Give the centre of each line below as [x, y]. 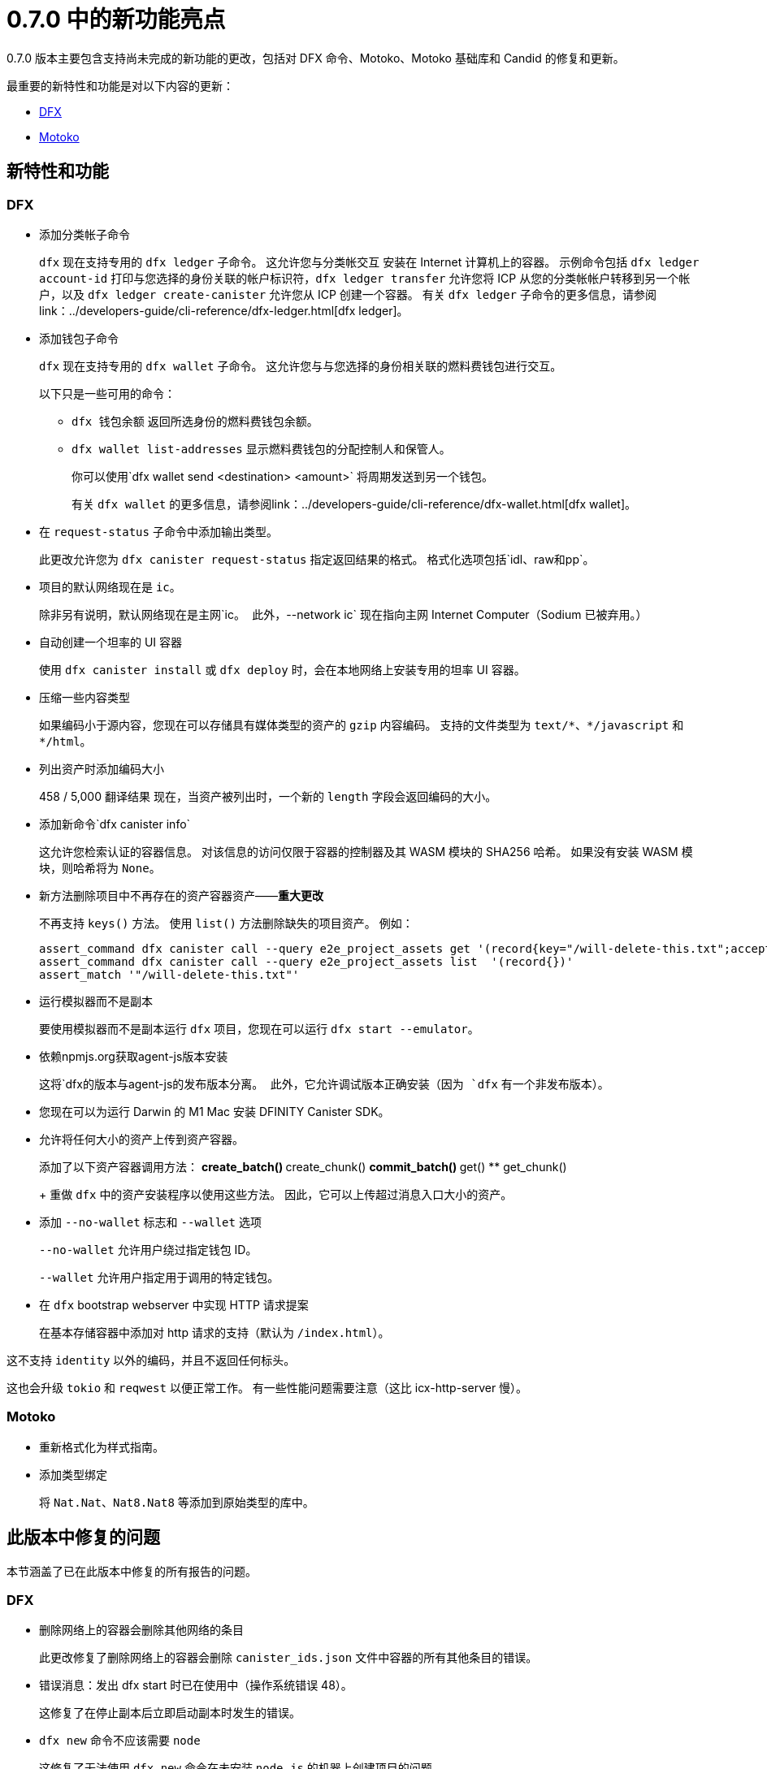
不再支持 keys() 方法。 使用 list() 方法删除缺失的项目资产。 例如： [226, 923]
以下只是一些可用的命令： [107, 393]
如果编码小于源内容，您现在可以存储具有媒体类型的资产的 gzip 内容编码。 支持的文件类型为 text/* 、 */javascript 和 [362, 724]
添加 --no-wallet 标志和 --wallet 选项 [150, 1222]
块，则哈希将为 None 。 [100, 867]
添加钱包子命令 [79, 338]
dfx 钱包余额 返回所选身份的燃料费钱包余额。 [195, 421]
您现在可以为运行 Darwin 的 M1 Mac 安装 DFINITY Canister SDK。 [214, 1111]
